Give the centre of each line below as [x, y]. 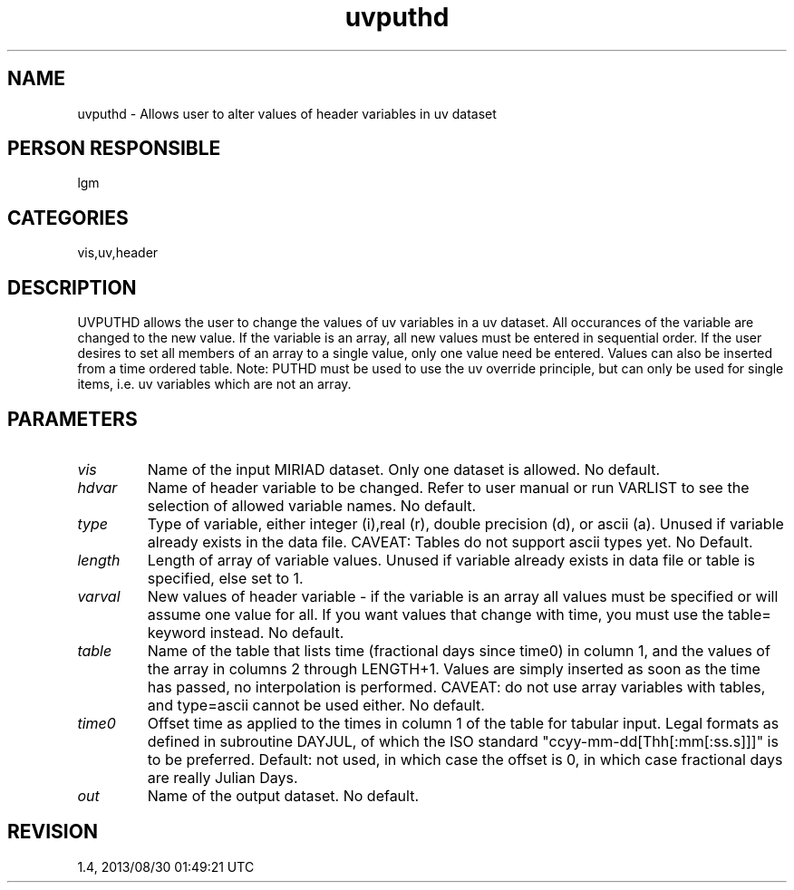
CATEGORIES [68, 218]
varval [99, 596]
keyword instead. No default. [246, 632]
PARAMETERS [73, 419]
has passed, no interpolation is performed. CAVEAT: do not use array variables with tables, [456, 687]
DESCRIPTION [72, 287]
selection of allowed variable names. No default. [312, 505]
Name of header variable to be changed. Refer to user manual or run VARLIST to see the [448, 487]
